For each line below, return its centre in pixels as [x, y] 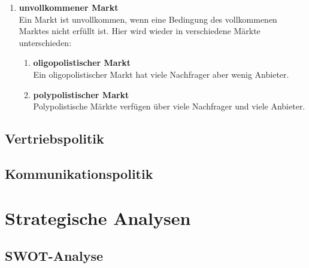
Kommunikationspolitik [79, 173]
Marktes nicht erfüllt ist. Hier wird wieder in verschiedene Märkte [140, 31]
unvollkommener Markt [69, 7]
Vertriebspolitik [54, 138]
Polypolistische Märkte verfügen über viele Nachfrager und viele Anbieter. [169, 106]
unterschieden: [45, 42]
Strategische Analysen [98, 217]
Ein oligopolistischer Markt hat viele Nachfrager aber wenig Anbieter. [161, 74]
